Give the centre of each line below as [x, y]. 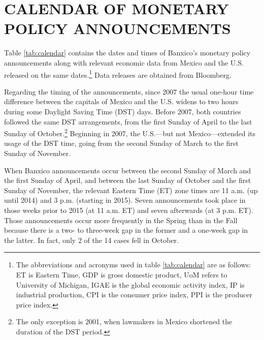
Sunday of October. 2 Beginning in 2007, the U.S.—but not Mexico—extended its [130, 132]
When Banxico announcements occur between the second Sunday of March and [128, 170]
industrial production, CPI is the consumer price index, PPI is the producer [134, 295]
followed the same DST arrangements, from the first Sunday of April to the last [128, 121]
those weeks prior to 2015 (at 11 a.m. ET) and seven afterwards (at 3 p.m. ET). [129, 210]
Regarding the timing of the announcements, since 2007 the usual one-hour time [129, 91]
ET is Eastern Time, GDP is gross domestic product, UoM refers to [122, 274]
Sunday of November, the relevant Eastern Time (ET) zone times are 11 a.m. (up [131, 190]
